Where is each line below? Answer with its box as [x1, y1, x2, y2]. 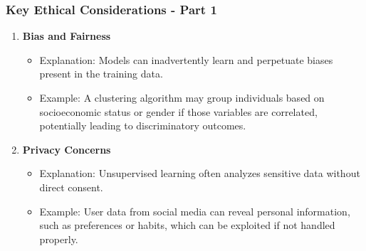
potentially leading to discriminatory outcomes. [39, 118, 246, 133]
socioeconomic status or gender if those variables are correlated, [39, 104, 318, 119]
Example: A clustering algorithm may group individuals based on [39, 90, 325, 105]
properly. [39, 231, 78, 246]
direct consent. [39, 179, 103, 194]
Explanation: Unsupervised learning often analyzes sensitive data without [39, 166, 360, 181]
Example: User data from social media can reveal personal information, [39, 203, 350, 218]
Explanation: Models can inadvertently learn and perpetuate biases [39, 52, 333, 67]
